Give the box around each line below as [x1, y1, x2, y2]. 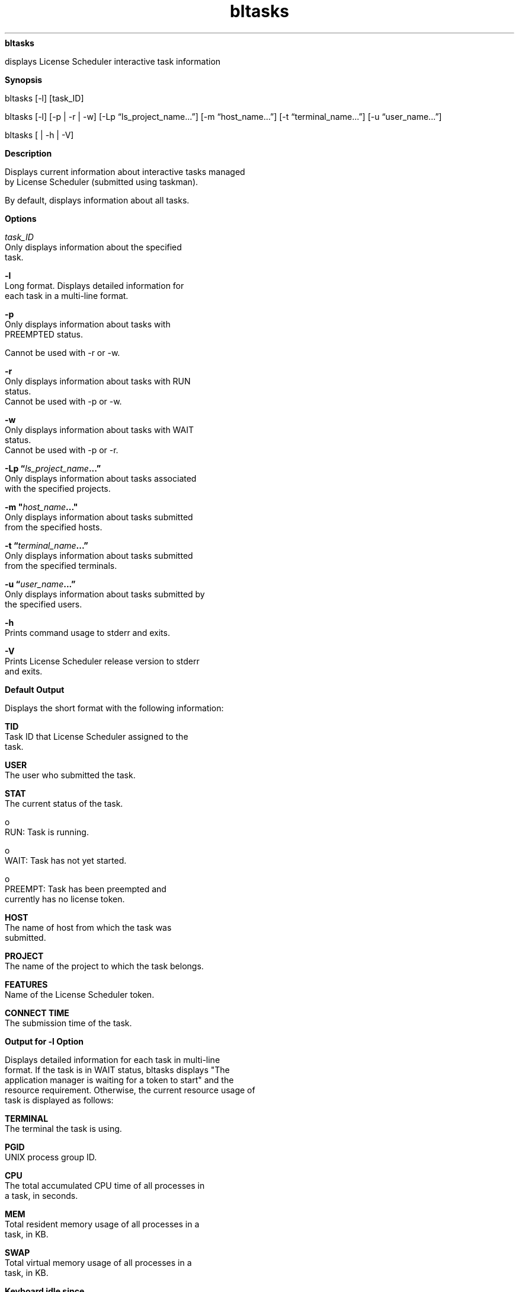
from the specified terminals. [5, 560, 117, 571]
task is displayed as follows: [5, 1094, 114, 1105]
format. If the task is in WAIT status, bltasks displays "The [5, 1064, 230, 1075]
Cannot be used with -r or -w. [5, 347, 120, 358]
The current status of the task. [5, 798, 123, 809]
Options [5, 213, 37, 224]
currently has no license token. [5, 893, 125, 904]
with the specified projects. [5, 483, 111, 494]
